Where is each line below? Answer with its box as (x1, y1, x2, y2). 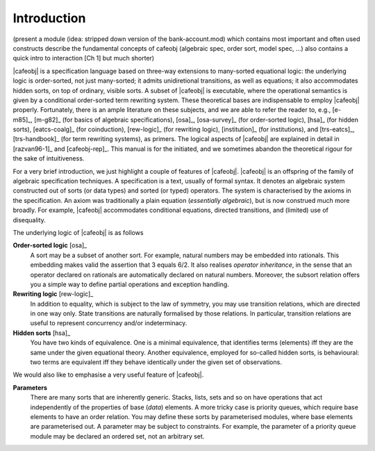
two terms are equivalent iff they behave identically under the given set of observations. (30, 358, 283, 366)
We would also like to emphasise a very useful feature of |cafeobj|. (12, 370, 204, 379)
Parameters (12, 383, 48, 392)
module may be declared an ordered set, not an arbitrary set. (30, 432, 205, 441)
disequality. (12, 215, 47, 224)
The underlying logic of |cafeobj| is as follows (12, 228, 144, 236)
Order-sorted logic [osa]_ (12, 241, 87, 249)
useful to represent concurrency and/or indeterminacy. (30, 319, 187, 327)
